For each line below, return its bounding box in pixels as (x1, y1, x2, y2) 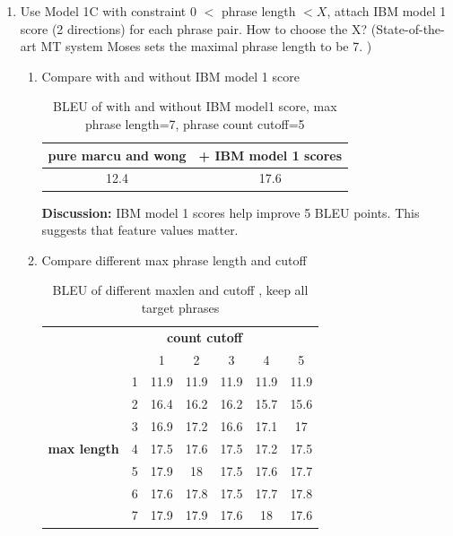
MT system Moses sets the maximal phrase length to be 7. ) (40, 37, 372, 56)
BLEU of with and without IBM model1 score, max (52, 97, 337, 116)
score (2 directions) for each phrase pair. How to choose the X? (20, 19, 368, 38)
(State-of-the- (370, 19, 445, 38)
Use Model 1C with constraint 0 (20, 2, 196, 20)
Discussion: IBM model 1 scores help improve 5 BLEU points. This (41, 203, 420, 221)
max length (48, 438, 119, 457)
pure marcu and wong (48, 145, 187, 164)
